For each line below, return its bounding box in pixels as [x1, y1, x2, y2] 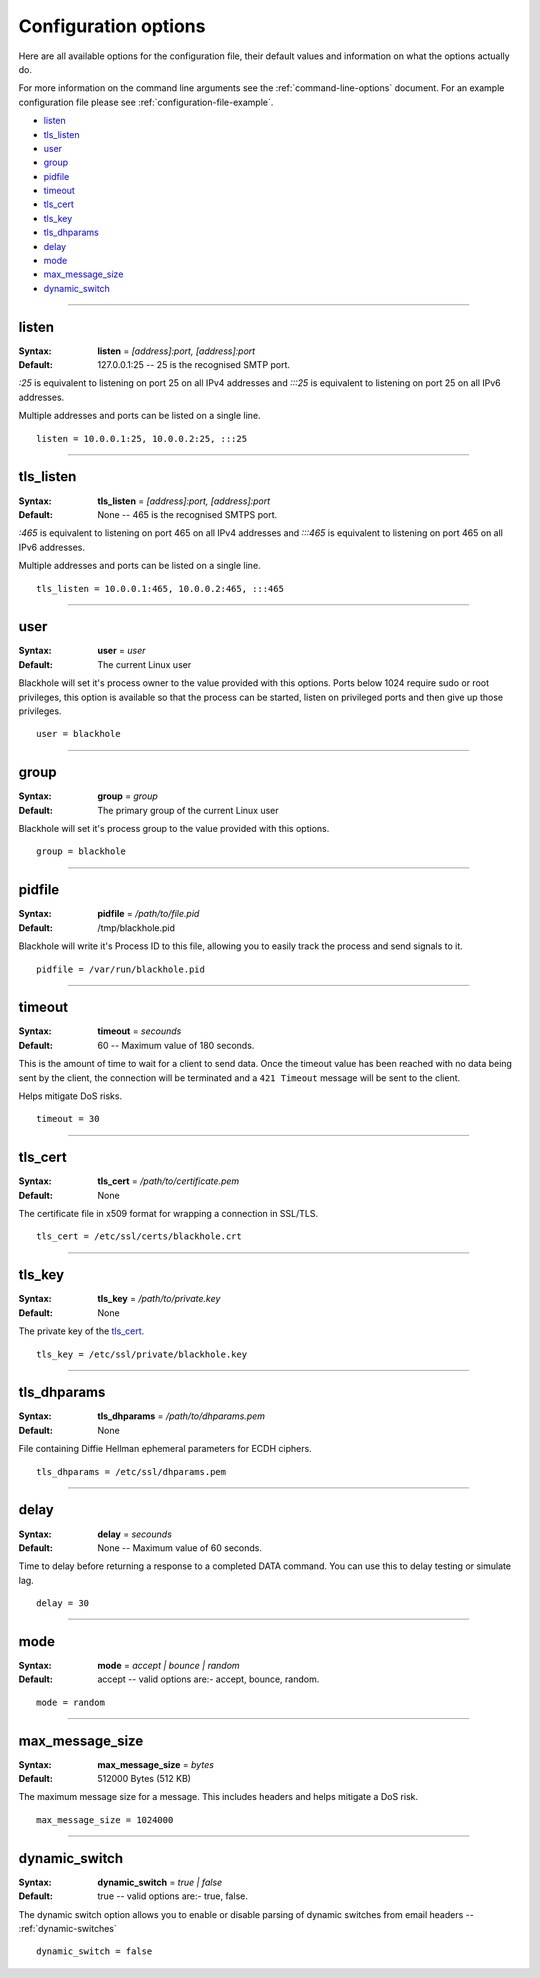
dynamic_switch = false [36, 1946, 153, 1957]
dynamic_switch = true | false [97, 1876, 223, 1888]
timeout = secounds [97, 1025, 182, 1037]
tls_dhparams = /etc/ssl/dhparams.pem [36, 1466, 227, 1477]
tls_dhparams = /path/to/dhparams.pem [97, 1410, 265, 1422]
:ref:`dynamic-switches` [18, 1922, 117, 1934]
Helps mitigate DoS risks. [18, 1090, 123, 1102]
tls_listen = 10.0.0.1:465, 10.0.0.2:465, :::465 [36, 583, 285, 594]
